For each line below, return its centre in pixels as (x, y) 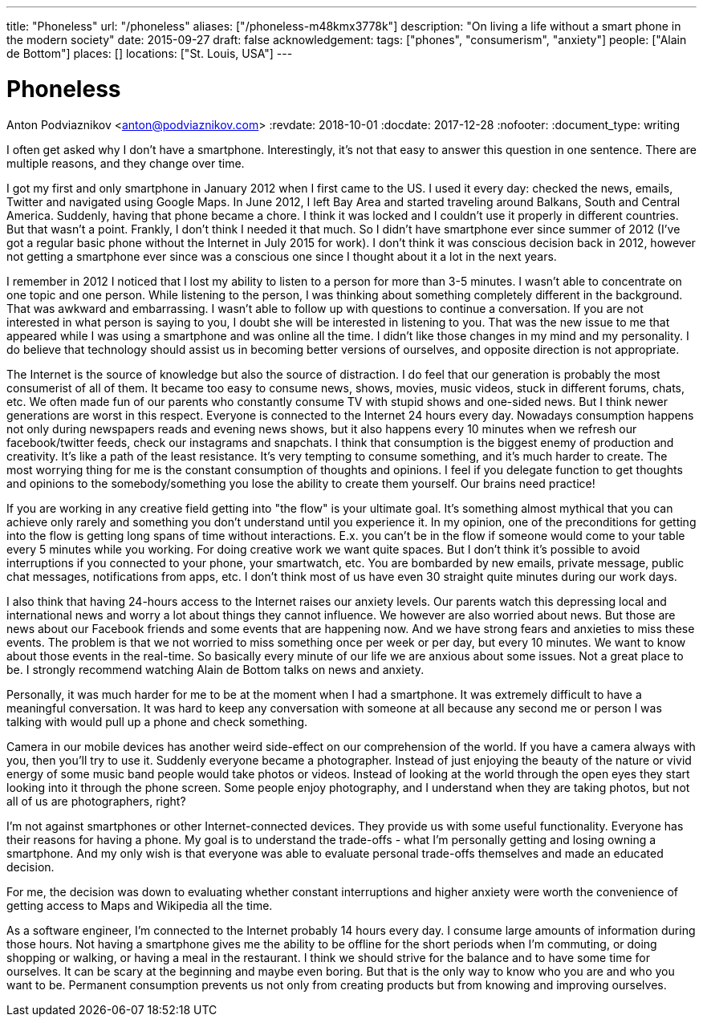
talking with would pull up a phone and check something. (157, 721)
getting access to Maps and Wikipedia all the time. (140, 905)
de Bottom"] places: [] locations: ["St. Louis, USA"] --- (150, 53)
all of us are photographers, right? (96, 801)
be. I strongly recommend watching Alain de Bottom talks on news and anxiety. (215, 669)
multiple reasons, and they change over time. (126, 163)
